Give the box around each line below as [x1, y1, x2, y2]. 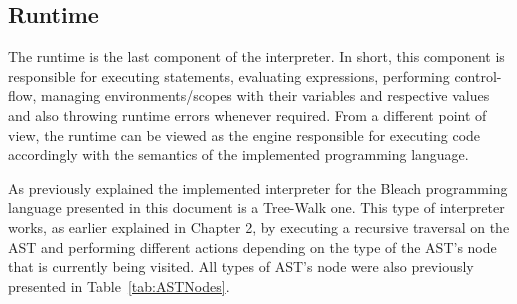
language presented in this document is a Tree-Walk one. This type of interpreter [8, 197, 505, 218]
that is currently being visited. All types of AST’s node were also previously [8, 256, 474, 277]
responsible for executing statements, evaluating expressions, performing [8, 65, 450, 86]
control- [454, 65, 502, 86]
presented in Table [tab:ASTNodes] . [8, 275, 230, 296]
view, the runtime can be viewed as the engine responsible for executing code [8, 124, 481, 145]
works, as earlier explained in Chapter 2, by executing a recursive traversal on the [8, 216, 510, 237]
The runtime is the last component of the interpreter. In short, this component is [8, 46, 505, 67]
